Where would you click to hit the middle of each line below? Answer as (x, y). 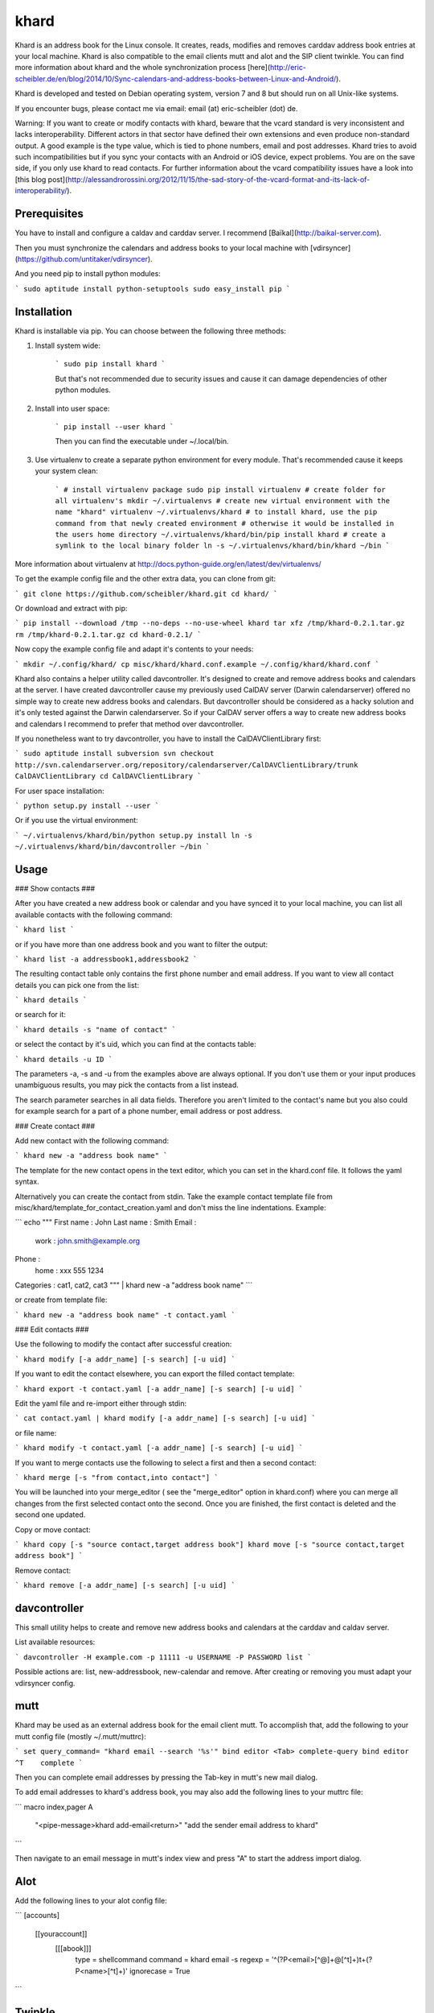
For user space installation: (59, 791)
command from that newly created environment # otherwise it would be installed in (225, 523)
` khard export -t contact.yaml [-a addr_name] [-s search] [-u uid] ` (159, 1389)
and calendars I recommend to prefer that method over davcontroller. (129, 724)
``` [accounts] (37, 1916)
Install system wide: (68, 345)
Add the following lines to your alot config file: (91, 1900)
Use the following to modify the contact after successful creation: (123, 1344)
